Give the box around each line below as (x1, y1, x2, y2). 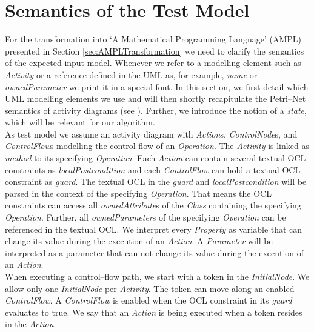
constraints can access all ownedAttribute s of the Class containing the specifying (5, 199, 301, 211)
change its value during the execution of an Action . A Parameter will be (5, 234, 273, 247)
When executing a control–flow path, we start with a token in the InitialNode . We (5, 270, 310, 282)
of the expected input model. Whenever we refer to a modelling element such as (5, 56, 301, 69)
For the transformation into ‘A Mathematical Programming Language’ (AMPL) (5, 33, 301, 45)
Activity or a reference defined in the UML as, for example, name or (5, 68, 258, 81)
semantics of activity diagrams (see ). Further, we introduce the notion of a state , (5, 104, 307, 116)
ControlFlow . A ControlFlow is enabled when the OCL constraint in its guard (5, 294, 292, 307)
